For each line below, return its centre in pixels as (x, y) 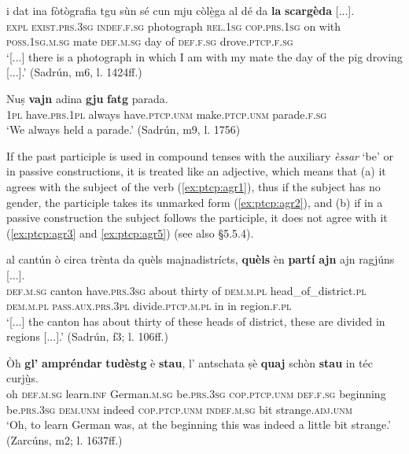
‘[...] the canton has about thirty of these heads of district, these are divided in (196, 321)
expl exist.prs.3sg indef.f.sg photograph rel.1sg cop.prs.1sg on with (174, 26)
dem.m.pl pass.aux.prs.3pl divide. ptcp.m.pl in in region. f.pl (149, 306)
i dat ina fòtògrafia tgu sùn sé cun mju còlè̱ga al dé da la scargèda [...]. (181, 10)
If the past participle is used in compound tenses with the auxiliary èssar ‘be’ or (200, 155)
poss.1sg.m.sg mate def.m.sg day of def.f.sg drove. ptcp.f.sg (150, 41)
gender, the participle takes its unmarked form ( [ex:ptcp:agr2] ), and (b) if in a (195, 202)
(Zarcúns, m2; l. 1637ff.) (64, 439)
